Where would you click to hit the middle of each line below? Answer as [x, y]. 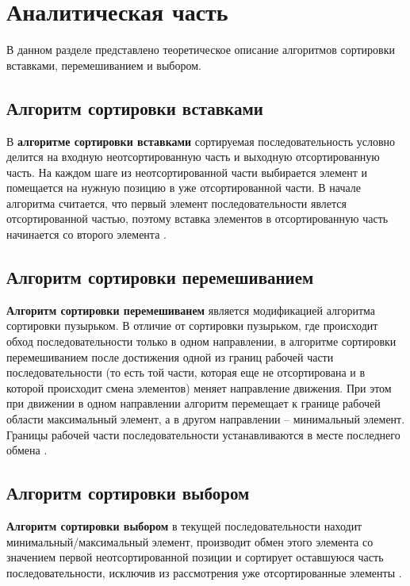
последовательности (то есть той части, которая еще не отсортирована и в [186, 372]
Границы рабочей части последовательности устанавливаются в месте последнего [203, 434]
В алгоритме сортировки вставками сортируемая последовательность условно [201, 141]
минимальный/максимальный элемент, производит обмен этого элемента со [190, 541]
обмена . [27, 450]
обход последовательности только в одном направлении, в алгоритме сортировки [201, 341]
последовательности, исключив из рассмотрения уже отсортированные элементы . [204, 572]
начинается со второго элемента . [86, 234]
